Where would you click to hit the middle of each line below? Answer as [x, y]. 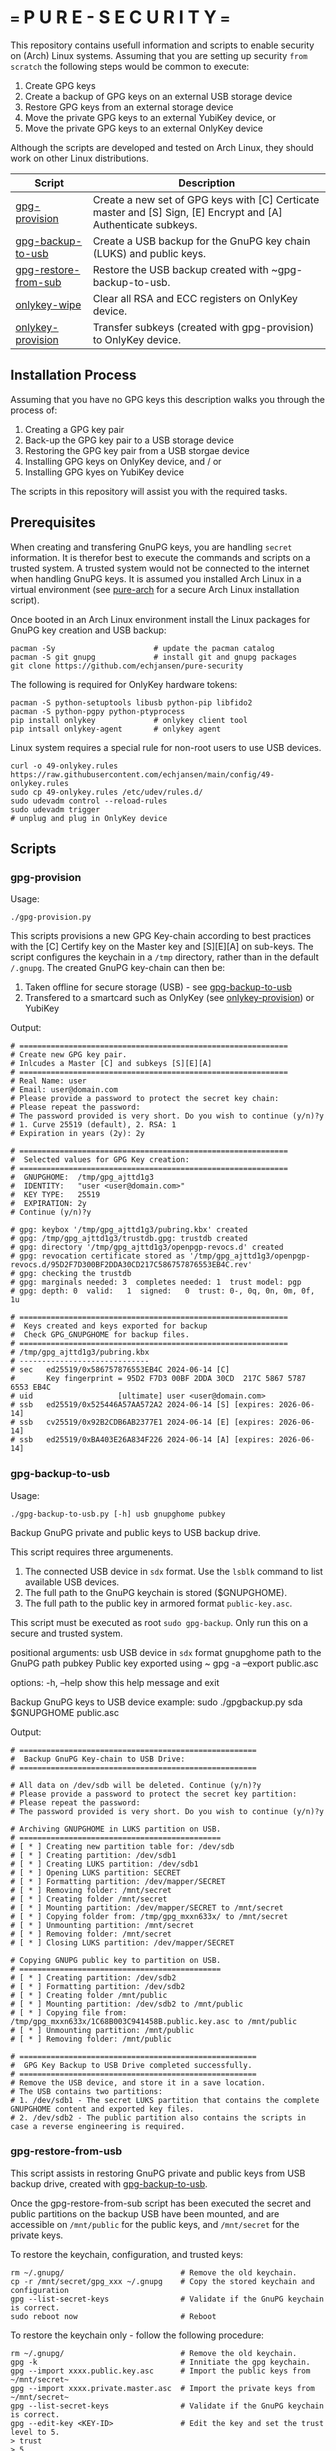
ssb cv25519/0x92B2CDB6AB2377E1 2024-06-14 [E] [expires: [147, 1422]
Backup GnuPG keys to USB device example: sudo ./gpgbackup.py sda [156, 1702]
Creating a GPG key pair [74, 429]
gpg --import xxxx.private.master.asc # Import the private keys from [162, 2388]
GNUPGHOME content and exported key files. [102, 2109]
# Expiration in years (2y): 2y [77, 1134]
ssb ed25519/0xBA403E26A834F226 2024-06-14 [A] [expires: [147, 1440]
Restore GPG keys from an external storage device [129, 107]
